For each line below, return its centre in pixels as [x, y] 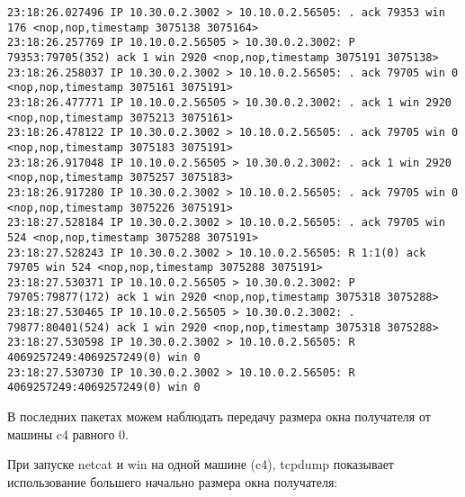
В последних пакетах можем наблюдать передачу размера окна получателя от [219, 416]
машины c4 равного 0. [68, 434]
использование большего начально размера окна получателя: [173, 481]
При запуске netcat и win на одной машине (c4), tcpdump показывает [201, 464]
